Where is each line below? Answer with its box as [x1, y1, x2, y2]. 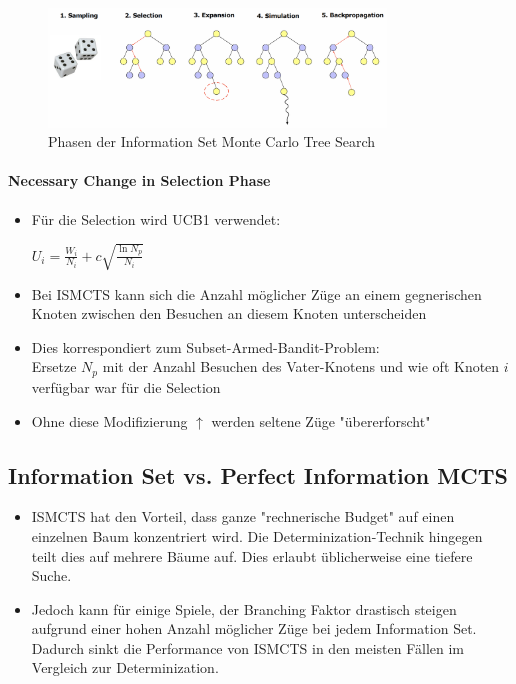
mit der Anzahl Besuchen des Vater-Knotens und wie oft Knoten [102, 356, 500, 377]
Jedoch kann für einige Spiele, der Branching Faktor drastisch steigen [31, 598, 457, 619]
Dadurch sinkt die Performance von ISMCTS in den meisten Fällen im [31, 637, 465, 658]
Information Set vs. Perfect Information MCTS [8, 459, 508, 490]
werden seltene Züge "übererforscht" [211, 410, 431, 431]
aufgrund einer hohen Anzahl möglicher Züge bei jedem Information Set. [31, 618, 477, 639]
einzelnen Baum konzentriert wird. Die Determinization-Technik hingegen [31, 525, 483, 546]
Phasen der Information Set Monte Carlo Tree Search [48, 131, 376, 152]
